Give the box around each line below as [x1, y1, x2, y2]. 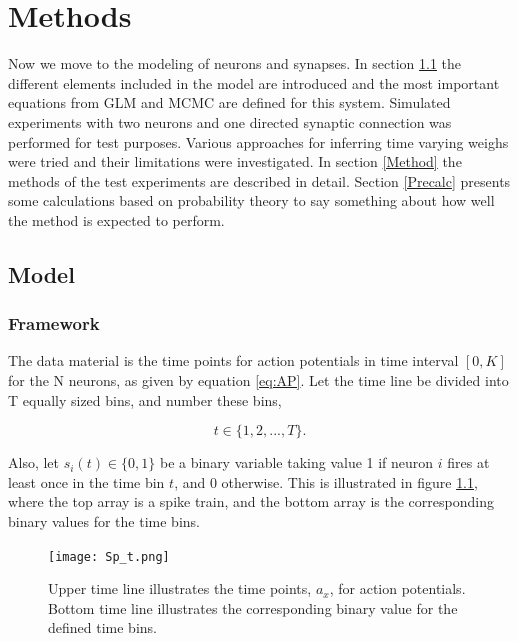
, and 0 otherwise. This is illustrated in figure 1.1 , [174, 471, 478, 492]
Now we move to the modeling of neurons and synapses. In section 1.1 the [8, 53, 462, 74]
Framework [8, 311, 100, 336]
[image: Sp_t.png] [48, 549, 170, 564]
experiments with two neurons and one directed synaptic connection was [8, 111, 452, 132]
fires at [447, 452, 490, 473]
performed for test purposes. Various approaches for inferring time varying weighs [8, 131, 509, 152]
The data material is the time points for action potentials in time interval [8, 350, 459, 371]
